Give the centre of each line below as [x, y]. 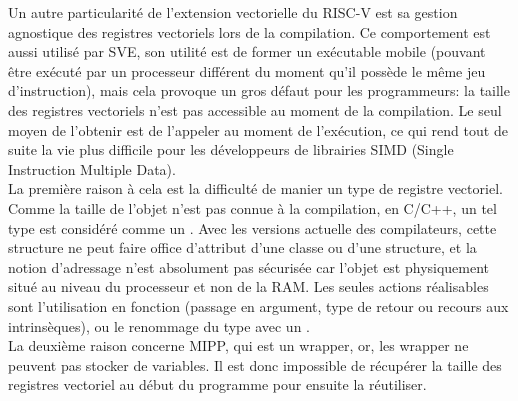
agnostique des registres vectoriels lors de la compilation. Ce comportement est [249, 31]
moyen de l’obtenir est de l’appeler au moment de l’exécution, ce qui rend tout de [258, 129]
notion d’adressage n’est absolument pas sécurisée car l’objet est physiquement [249, 266]
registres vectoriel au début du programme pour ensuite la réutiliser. [217, 384]
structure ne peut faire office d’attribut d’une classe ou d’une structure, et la [242, 247]
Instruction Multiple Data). [92, 168]
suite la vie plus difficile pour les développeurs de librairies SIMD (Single [231, 149]
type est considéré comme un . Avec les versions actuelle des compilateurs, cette [252, 227]
